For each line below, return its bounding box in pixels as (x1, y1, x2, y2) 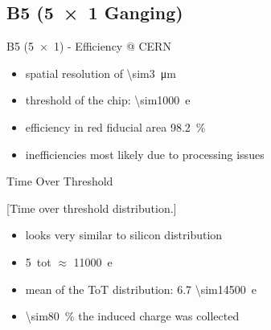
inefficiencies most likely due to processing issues (25, 145, 265, 162)
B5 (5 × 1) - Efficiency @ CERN (6, 38, 171, 55)
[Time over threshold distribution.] (6, 199, 177, 216)
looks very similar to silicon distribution (25, 226, 223, 243)
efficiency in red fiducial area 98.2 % (25, 118, 206, 135)
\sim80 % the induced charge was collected (25, 308, 240, 324)
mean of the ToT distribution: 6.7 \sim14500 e (25, 280, 257, 297)
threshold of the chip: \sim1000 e (25, 92, 191, 108)
